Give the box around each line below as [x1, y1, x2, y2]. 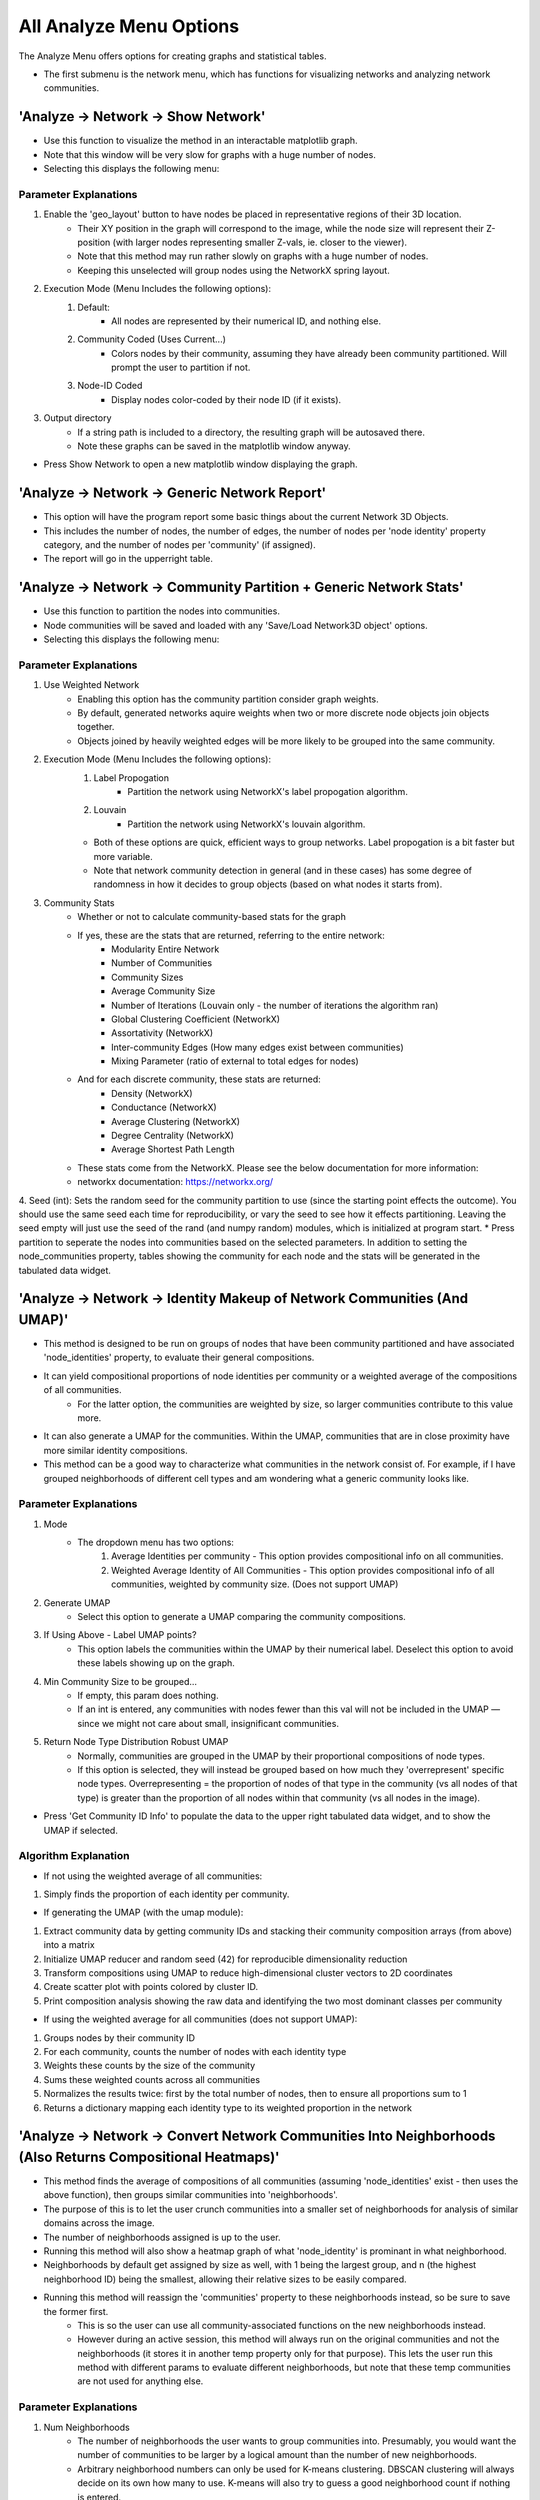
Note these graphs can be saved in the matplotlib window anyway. [77, 440, 351, 452]
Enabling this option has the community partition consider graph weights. [77, 693, 379, 705]
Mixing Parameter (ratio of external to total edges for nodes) [111, 1055, 359, 1067]
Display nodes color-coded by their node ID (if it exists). [111, 393, 342, 405]
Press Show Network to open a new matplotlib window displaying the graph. [43, 458, 359, 470]
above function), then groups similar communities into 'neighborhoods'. [43, 2189, 339, 2201]
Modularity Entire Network [111, 943, 220, 955]
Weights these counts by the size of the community [43, 2060, 256, 2072]
